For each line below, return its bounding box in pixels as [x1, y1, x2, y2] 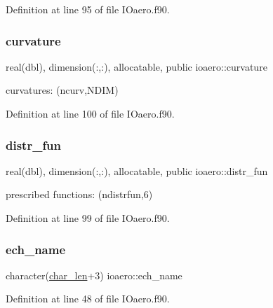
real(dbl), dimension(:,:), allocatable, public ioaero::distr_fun [6, 163, 268, 178]
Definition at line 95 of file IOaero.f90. [6, 2, 170, 16]
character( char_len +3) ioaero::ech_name [6, 267, 182, 282]
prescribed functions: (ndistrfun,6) [6, 187, 153, 202]
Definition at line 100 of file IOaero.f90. [6, 106, 175, 120]
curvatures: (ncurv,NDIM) [6, 83, 119, 97]
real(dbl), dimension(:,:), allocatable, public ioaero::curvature [6, 59, 267, 73]
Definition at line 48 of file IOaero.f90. [6, 291, 170, 306]
